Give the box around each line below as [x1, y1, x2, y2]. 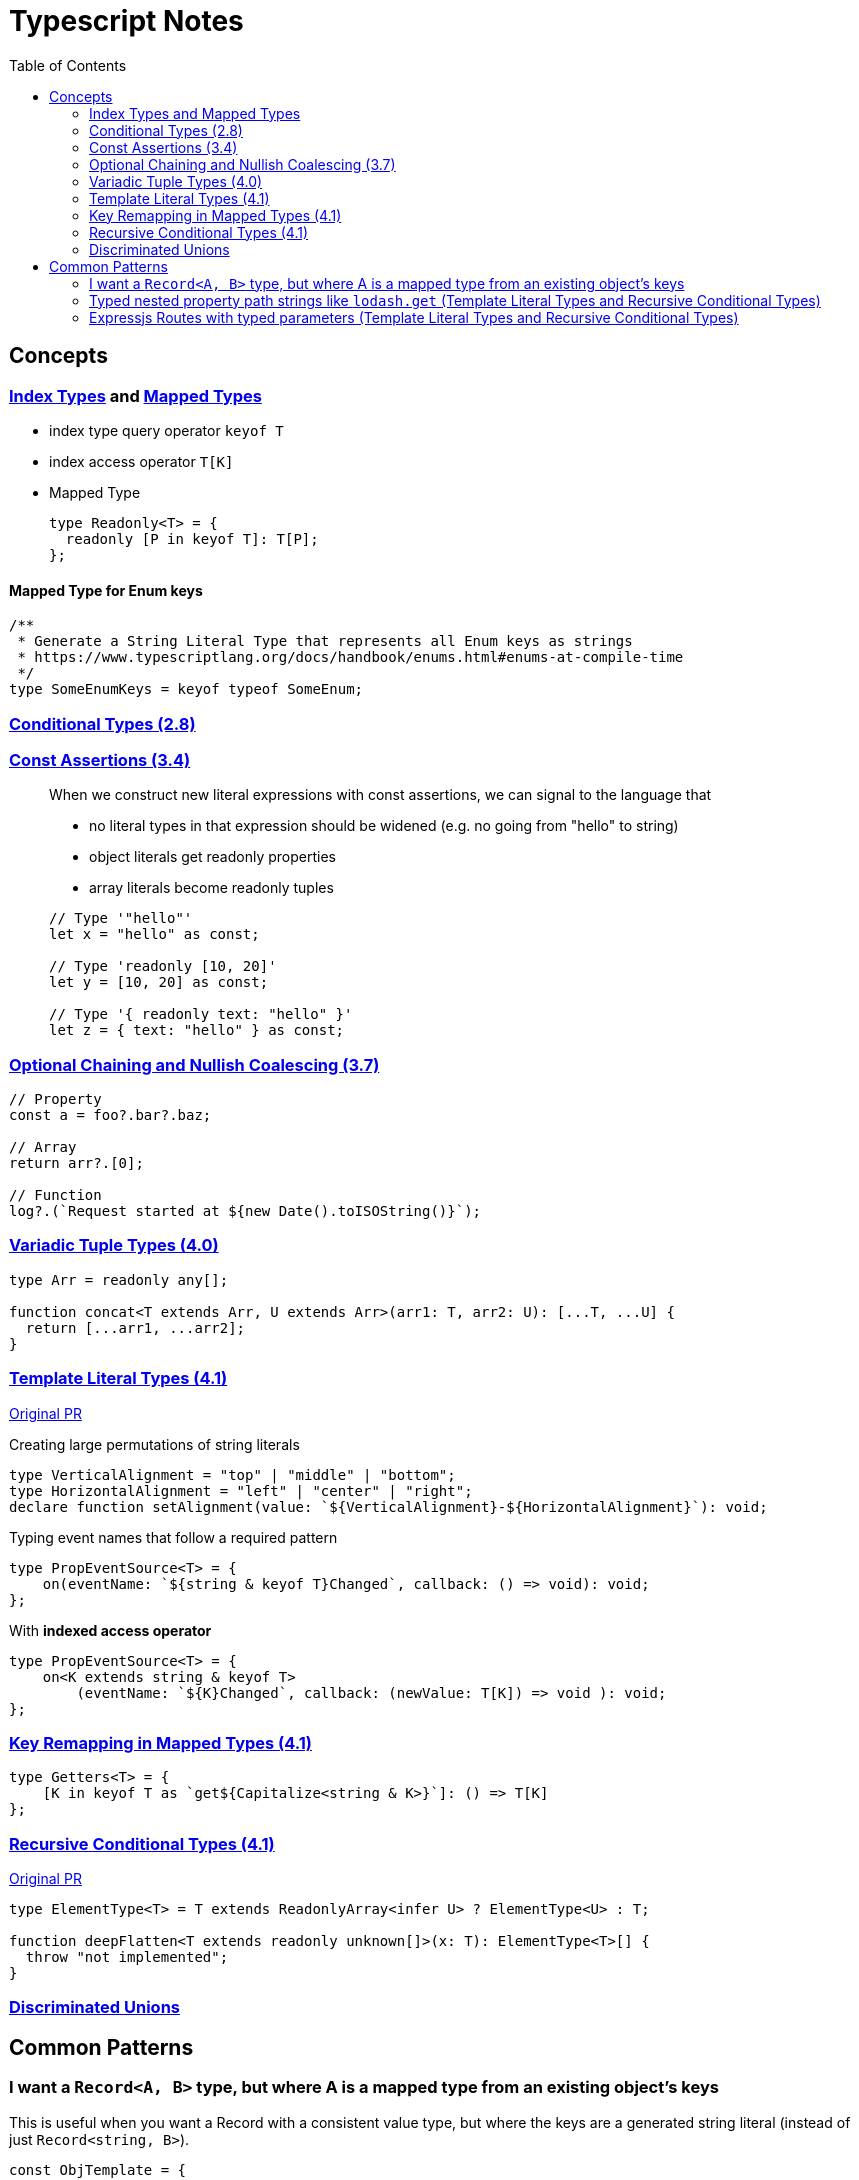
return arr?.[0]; [9, 1155, 144, 1172]
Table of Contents [9, 56, 127, 74]
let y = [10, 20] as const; [49, 974, 269, 991]
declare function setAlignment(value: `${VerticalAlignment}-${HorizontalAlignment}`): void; [9, 1498, 768, 1515]
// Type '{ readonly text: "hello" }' [49, 1006, 353, 1023]
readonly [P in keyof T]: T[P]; [65, 530, 319, 547]
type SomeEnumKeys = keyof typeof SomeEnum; [9, 681, 364, 698]
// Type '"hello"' [49, 910, 193, 927]
